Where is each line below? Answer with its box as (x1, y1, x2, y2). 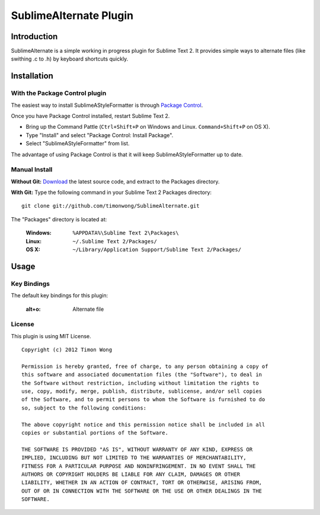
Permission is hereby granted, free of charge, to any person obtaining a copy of (21, 363, 268, 370)
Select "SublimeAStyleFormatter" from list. (25, 140, 130, 147)
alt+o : (25, 306, 41, 313)
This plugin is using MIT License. (11, 332, 91, 339)
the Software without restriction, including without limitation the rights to (21, 380, 259, 386)
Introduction (11, 31, 58, 42)
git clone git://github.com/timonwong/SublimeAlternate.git (21, 202, 200, 209)
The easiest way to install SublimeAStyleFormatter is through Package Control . (11, 101, 203, 109)
